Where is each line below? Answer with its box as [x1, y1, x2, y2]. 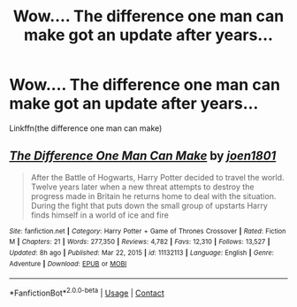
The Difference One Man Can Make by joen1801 [9, 149, 277, 164]
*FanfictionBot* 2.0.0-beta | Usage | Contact [9, 286, 165, 298]
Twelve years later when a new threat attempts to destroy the [30, 181, 255, 192]
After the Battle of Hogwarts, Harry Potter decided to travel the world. [30, 172, 285, 182]
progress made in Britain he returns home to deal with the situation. [30, 190, 277, 201]
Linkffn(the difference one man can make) [9, 122, 163, 134]
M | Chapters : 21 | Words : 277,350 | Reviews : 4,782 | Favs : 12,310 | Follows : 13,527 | [9, 237, 270, 247]
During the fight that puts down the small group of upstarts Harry [30, 200, 268, 211]
